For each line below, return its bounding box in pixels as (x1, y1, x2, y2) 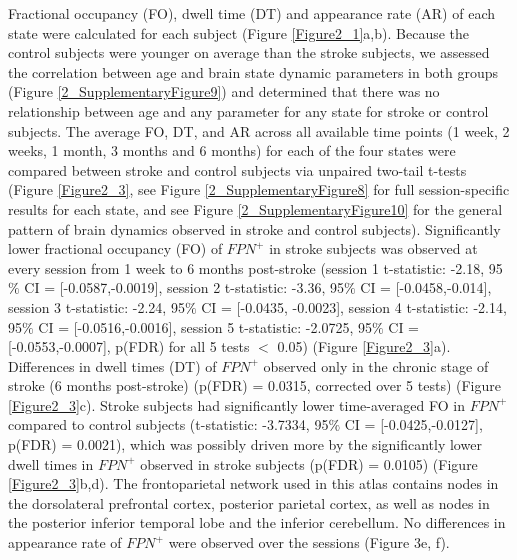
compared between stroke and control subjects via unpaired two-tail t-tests (8, 159, 467, 180)
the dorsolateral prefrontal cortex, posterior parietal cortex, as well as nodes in (8, 492, 490, 513)
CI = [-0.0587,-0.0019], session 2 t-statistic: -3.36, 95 (24, 277, 344, 298)
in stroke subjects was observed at (269, 238, 478, 259)
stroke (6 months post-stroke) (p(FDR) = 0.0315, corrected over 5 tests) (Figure (8, 375, 501, 396)
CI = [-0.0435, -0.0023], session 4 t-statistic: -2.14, (201, 296, 507, 317)
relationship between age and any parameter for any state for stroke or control (8, 100, 489, 121)
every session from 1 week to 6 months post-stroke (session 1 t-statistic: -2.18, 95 (8, 257, 503, 278)
